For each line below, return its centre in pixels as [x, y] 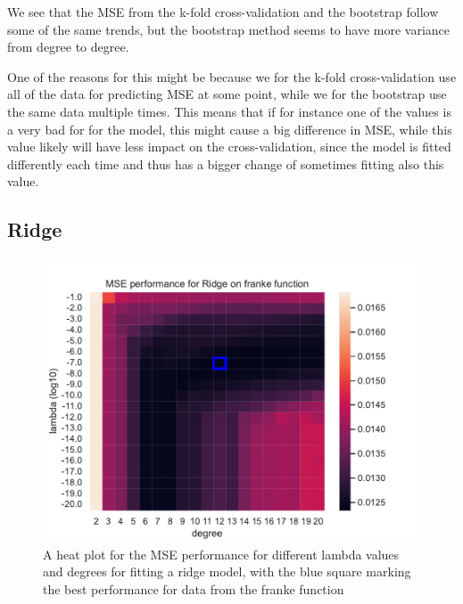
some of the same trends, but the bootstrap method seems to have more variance [228, 29]
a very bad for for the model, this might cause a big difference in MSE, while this [230, 129]
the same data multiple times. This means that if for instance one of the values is [229, 111]
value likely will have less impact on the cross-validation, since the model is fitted [229, 147]
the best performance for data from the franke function [194, 588]
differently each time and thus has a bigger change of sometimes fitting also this [226, 163]
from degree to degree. [68, 47]
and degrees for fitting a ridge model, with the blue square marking [227, 571]
